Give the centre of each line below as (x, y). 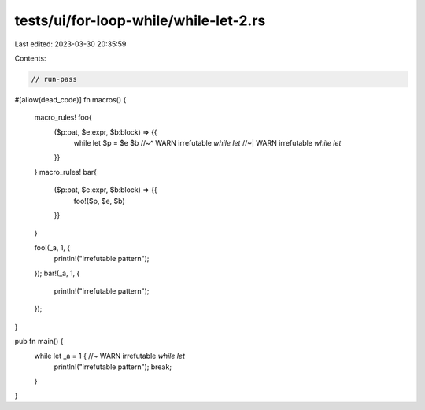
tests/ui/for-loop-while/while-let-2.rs (140, 20)
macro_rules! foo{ (63, 117)
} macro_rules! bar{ (66, 172)
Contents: (30, 58)
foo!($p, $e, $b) (99, 201)
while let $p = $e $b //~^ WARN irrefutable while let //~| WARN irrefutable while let (207, 143)
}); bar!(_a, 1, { (57, 273)
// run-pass (54, 79)
